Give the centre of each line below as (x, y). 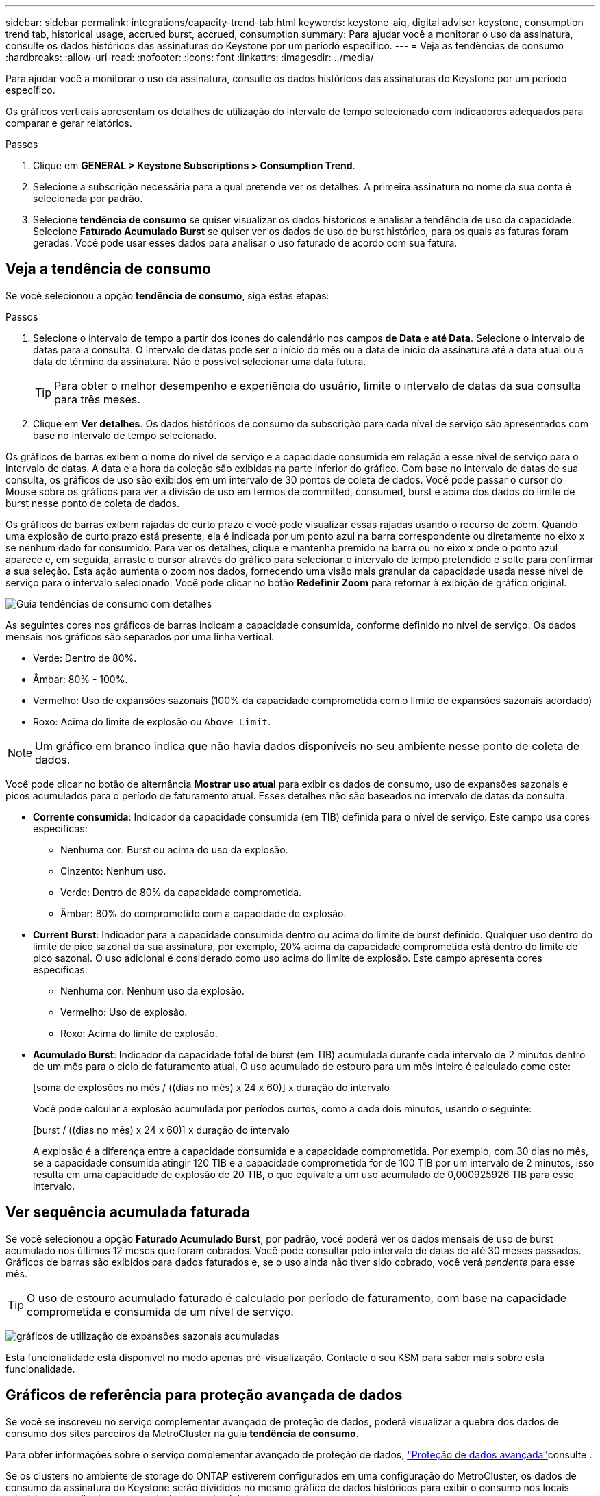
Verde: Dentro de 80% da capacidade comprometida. (181, 892)
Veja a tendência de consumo (108, 269)
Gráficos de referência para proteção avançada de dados (204, 1395)
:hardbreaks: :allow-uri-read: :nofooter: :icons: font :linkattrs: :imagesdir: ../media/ (190, 57)
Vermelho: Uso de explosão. (124, 1012)
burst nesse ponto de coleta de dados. (92, 503)
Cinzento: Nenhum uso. (113, 871)
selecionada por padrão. (88, 198)
